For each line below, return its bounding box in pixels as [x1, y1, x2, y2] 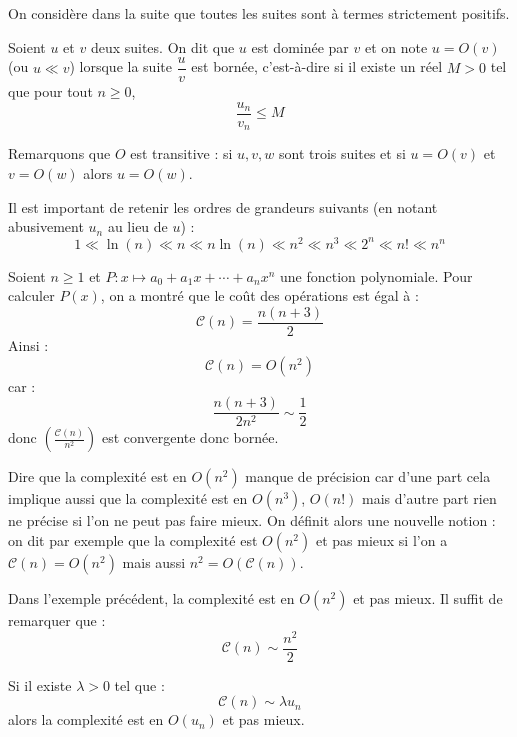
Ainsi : [8, 335, 49, 356]
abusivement [8, 216, 84, 237]
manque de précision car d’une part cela [245, 466, 491, 487]
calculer [8, 285, 55, 306]
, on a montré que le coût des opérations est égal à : [100, 285, 419, 306]
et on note [364, 36, 428, 57]
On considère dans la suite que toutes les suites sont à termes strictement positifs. [8, 3, 510, 23]
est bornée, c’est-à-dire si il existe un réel [191, 56, 443, 77]
